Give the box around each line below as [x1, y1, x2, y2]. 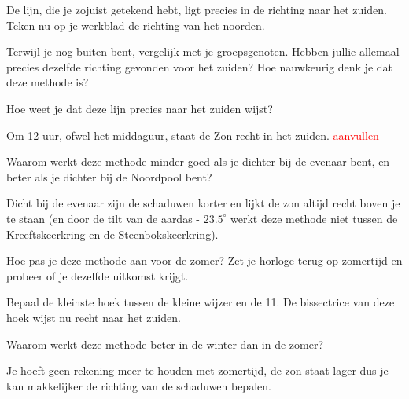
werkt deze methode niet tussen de [230, 210, 398, 226]
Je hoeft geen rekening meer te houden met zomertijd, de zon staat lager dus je [6, 362, 389, 379]
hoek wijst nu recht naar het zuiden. [6, 309, 181, 325]
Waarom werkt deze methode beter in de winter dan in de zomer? [6, 335, 324, 352]
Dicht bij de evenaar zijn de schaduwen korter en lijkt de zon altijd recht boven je [6, 195, 400, 211]
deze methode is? [6, 74, 89, 90]
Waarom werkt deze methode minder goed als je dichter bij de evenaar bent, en [6, 153, 390, 170]
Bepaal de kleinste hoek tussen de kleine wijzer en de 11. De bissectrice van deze [6, 294, 395, 310]
